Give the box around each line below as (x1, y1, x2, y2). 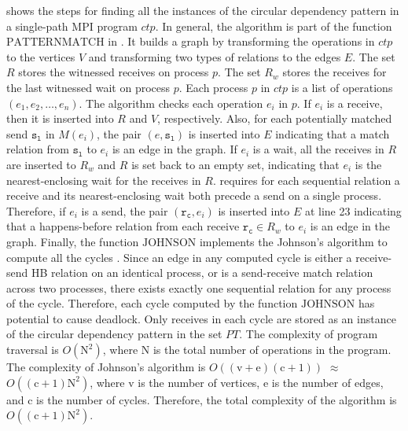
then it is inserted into (6, 110, 114, 127)
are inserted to (6, 156, 76, 172)
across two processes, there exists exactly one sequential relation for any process (6, 279, 391, 296)
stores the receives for (282, 64, 387, 80)
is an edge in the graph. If (112, 141, 237, 157)
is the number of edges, (271, 374, 384, 390)
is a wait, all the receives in (252, 141, 384, 157)
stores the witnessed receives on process (18, 64, 209, 80)
